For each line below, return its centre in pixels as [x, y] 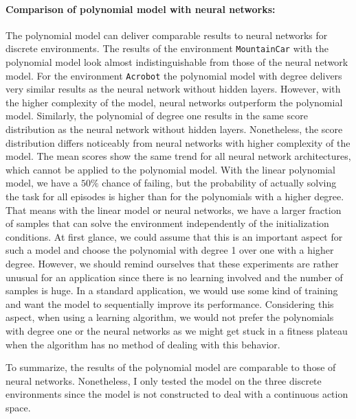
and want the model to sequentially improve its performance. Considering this [170, 303]
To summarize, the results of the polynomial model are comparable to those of [171, 367]
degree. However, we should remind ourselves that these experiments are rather [172, 264]
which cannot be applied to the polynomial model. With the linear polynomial [170, 169]
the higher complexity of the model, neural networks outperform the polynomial [174, 102]
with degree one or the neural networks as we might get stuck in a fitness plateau [177, 330]
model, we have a [42, 183]
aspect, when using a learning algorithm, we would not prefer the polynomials [170, 317]
